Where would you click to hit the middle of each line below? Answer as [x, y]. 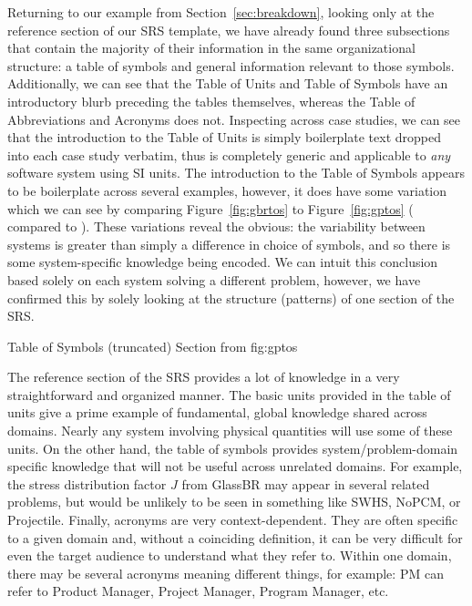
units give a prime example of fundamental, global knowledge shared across [217, 412]
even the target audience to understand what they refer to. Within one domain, [230, 555]
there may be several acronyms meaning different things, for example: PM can [226, 573]
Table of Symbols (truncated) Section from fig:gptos [153, 346]
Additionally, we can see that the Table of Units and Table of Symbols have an [228, 83]
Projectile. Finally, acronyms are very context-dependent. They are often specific [233, 520]
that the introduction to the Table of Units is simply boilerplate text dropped [225, 137]
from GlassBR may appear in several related [306, 483]
